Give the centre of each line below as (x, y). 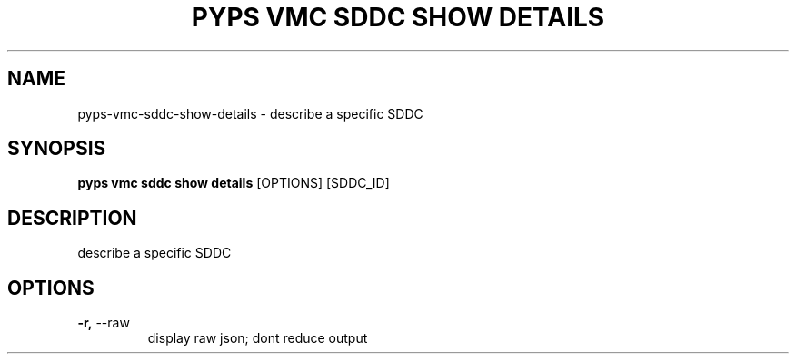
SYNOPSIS (57, 149)
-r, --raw (104, 323)
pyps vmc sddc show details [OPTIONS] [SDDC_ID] (234, 183)
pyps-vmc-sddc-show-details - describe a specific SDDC (250, 113)
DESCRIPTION (72, 218)
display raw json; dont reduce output (258, 338)
